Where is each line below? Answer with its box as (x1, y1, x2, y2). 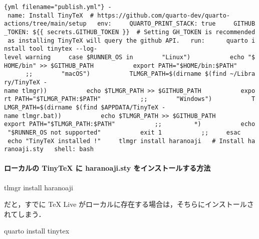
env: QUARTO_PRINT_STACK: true (97, 20, 216, 28)
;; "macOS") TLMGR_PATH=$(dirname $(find (25, 70, 226, 78)
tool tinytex (29, 45, 73, 53)
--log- (76, 45, 98, 53)
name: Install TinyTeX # (8, 12, 94, 19)
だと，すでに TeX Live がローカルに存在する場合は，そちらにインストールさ (4, 199, 254, 209)
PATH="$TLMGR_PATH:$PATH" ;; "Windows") (15, 95, 212, 103)
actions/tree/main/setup (4, 20, 87, 28)
